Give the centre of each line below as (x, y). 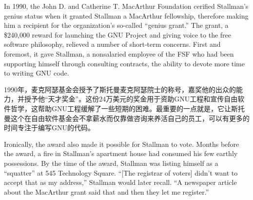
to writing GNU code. (37, 73)
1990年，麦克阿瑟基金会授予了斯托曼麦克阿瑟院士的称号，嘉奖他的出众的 (120, 89)
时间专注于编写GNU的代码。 (49, 128)
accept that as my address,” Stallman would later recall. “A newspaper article (120, 182)
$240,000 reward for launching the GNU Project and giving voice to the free (118, 34)
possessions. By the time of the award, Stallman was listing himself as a (111, 163)
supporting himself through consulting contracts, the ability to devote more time (124, 63)
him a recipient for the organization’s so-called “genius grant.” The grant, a (116, 25)
